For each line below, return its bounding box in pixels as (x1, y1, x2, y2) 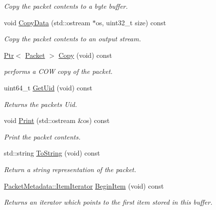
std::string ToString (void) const (4, 148, 100, 158)
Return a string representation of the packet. (4, 164, 136, 174)
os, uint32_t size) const (96, 17, 166, 27)
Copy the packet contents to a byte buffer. (4, 1, 128, 11)
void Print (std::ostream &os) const (4, 115, 110, 125)
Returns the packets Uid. (4, 99, 77, 109)
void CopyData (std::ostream (4, 17, 90, 27)
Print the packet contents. (4, 131, 81, 141)
